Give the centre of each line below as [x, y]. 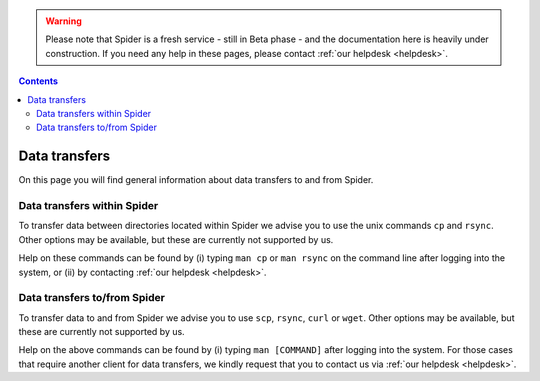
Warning [63, 21]
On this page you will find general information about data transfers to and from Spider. [196, 180]
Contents [38, 81]
